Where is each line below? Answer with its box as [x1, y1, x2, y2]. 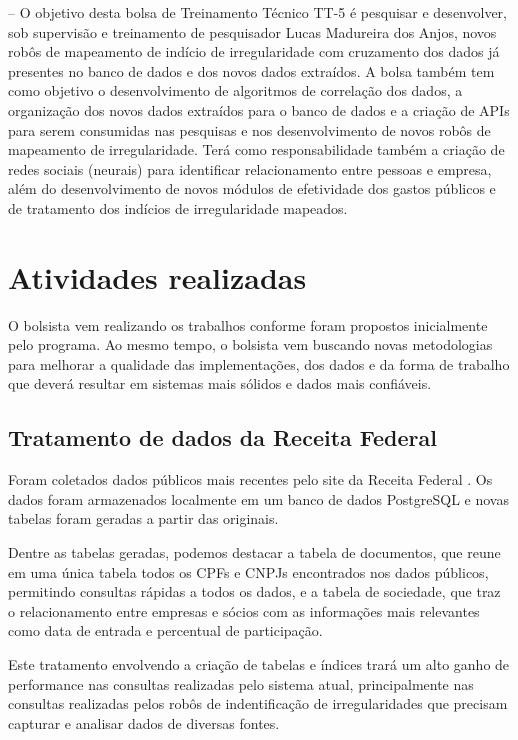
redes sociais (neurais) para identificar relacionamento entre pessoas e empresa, [8, 158, 492, 179]
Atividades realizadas [8, 256, 307, 297]
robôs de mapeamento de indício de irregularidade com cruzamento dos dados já [8, 41, 500, 62]
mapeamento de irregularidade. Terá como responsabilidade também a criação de [8, 139, 505, 160]
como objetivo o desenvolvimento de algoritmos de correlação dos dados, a [8, 80, 463, 101]
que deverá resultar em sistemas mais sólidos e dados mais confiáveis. [8, 373, 432, 394]
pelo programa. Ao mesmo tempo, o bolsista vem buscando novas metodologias [8, 334, 493, 355]
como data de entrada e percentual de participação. [8, 620, 323, 641]
